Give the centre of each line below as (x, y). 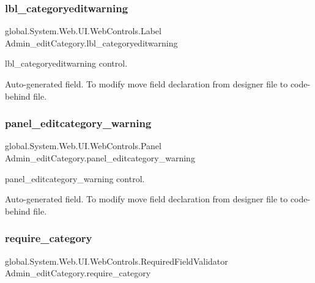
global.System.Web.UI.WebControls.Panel (83, 146)
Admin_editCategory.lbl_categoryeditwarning (91, 42)
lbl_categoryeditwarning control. (66, 63)
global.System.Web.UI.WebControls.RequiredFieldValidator (117, 261)
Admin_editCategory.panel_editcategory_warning (100, 158)
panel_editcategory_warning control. (75, 178)
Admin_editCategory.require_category (78, 273)
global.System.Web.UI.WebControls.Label (83, 31)
